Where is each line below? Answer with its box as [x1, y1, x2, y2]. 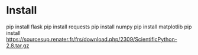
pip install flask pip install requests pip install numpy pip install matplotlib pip [6, 23, 192, 30]
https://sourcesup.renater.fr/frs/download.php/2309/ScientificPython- [6, 35, 177, 43]
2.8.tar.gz [6, 42, 30, 49]
